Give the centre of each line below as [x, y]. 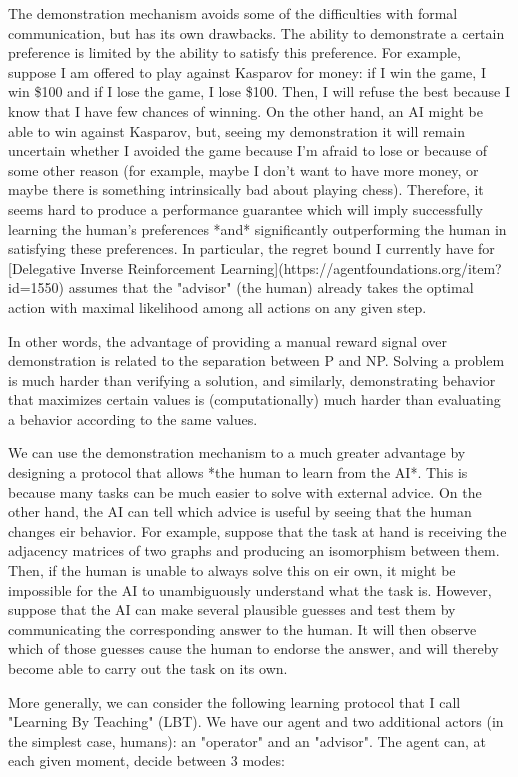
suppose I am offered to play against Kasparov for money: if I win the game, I [247, 71]
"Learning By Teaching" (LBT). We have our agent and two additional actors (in [256, 721]
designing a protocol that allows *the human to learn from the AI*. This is [238, 472]
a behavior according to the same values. [133, 418]
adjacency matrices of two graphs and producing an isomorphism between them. [254, 550]
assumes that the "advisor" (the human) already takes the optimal [271, 287]
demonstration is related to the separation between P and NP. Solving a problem [256, 360]
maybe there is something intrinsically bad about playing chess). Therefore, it [246, 189]
